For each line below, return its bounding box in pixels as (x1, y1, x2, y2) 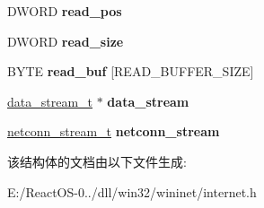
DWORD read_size (7, 31, 124, 50)
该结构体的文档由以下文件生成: (7, 152, 187, 170)
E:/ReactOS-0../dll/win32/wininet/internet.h (7, 182, 257, 201)
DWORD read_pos (7, 2, 122, 20)
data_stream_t (7, 91, 93, 110)
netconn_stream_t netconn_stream (7, 122, 220, 141)
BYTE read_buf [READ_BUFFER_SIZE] (7, 62, 254, 81)
